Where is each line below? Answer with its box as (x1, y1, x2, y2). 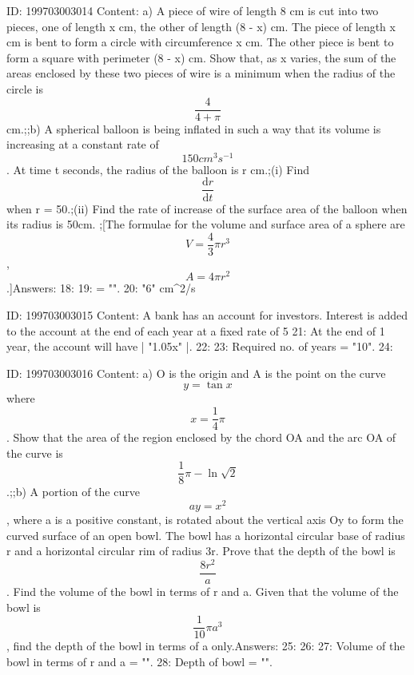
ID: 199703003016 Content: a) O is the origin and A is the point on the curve (6, 364, 386, 381)
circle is (6, 80, 43, 97)
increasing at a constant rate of (6, 136, 159, 153)
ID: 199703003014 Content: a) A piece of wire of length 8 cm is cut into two (6, 2, 379, 18)
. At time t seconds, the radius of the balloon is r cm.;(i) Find (6, 161, 309, 177)
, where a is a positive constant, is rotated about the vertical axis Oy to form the (6, 511, 404, 528)
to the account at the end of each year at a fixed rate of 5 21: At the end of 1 (6, 322, 385, 339)
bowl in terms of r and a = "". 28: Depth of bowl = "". (6, 653, 273, 669)
